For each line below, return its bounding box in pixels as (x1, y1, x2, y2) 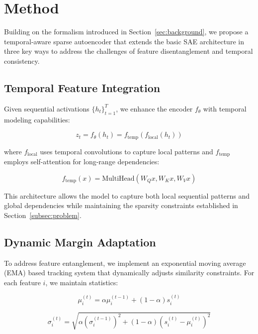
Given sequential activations (4, 103, 89, 113)
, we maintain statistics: (45, 277, 118, 287)
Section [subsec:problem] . (4, 210, 82, 220)
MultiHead (102, 175, 135, 182)
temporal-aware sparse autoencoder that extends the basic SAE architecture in (4, 36, 244, 46)
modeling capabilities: (4, 114, 70, 124)
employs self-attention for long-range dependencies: (4, 156, 160, 166)
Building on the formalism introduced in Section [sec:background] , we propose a (4, 26, 249, 37)
